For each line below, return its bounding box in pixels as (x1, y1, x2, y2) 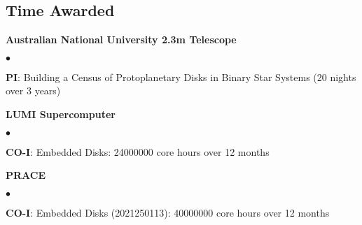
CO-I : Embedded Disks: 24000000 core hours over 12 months (6, 144, 270, 159)
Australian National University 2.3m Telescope (6, 32, 237, 47)
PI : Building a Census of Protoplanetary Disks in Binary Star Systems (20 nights (6, 69, 356, 84)
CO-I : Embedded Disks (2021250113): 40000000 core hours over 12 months (6, 205, 330, 219)
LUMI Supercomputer (6, 106, 116, 121)
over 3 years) (6, 83, 61, 98)
